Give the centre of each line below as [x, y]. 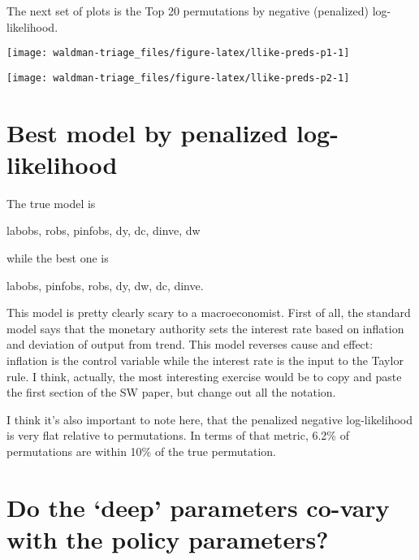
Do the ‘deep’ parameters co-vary [198, 507]
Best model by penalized [147, 132]
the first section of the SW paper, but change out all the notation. [171, 392]
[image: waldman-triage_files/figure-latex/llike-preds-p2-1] [178, 78]
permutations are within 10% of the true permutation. [141, 451]
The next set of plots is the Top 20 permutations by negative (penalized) [188, 11]
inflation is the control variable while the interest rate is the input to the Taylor [205, 360]
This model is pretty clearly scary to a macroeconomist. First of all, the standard [209, 313]
